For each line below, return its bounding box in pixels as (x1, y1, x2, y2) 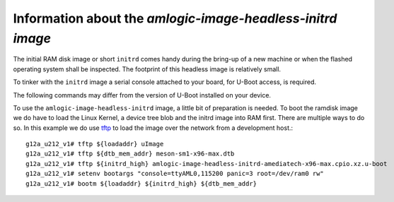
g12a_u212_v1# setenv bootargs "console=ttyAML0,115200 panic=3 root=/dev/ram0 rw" (25, 170, 325, 178)
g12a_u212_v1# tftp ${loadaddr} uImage (25, 140, 164, 148)
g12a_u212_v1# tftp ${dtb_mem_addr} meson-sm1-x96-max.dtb (25, 150, 235, 158)
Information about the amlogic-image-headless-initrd (13, 11, 337, 26)
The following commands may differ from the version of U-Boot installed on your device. (13, 90, 272, 99)
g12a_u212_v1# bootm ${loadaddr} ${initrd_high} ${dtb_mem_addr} (25, 179, 257, 187)
